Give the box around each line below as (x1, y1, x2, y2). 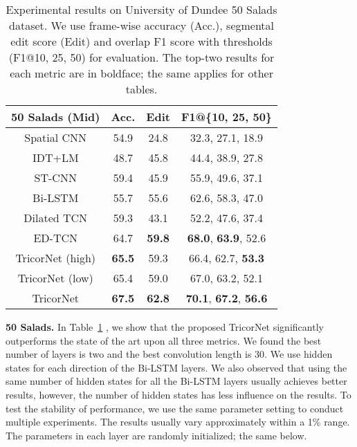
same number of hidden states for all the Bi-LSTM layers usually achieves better (6, 374, 347, 388)
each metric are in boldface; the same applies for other (10, 65, 273, 81)
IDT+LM (32, 149, 79, 165)
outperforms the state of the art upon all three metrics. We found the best (6, 333, 322, 347)
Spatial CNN (24, 129, 87, 145)
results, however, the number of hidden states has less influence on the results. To (6, 387, 351, 401)
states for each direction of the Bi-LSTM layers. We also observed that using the (6, 360, 347, 374)
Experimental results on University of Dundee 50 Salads (6, 1, 277, 17)
